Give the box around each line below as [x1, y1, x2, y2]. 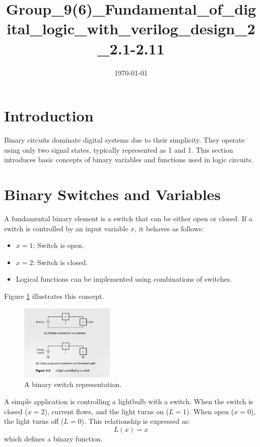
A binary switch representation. [24, 379, 122, 390]
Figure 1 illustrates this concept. [4, 290, 104, 301]
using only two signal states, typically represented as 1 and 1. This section [4, 144, 233, 155]
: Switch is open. [33, 240, 84, 250]
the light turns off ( [4, 416, 64, 426]
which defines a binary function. [4, 433, 103, 443]
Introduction [4, 105, 94, 126]
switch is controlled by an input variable [4, 223, 128, 233]
